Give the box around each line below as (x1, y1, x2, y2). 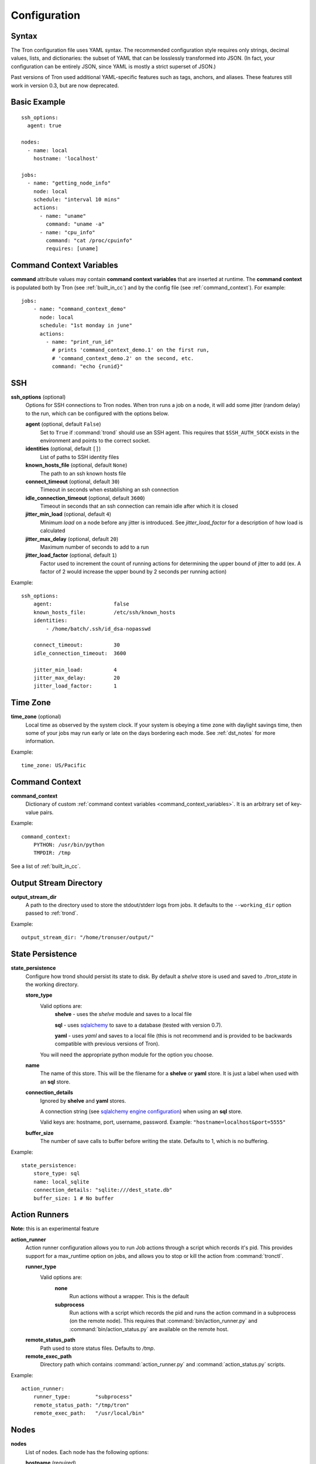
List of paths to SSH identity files (40, 453, 119, 460)
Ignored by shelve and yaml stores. (40, 1097, 126, 1104)
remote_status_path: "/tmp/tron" (33, 1401, 130, 1408)
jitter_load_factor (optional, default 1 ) (25, 552, 117, 559)
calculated (40, 527, 66, 534)
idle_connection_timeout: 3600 (33, 650, 126, 656)
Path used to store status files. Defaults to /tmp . (40, 1345, 155, 1352)
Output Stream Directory (11, 878, 103, 888)
